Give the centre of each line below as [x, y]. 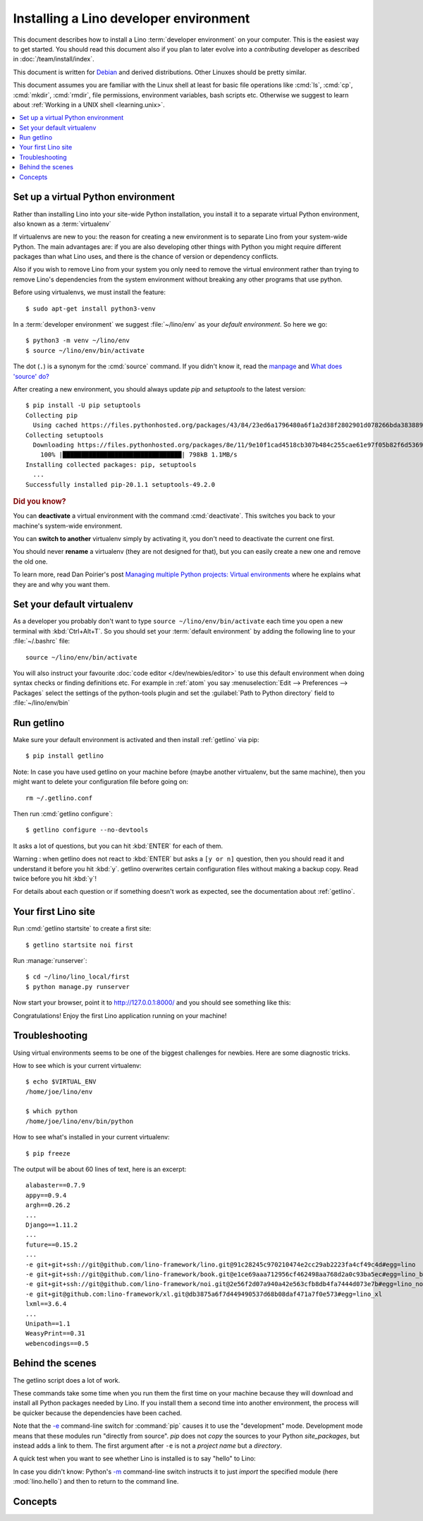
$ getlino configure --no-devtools [87, 830]
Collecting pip [52, 415]
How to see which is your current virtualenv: [77, 1065]
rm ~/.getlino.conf [59, 798]
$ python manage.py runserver [78, 987]
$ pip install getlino [65, 756]
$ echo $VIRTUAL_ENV [61, 1082]
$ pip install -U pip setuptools [83, 405]
